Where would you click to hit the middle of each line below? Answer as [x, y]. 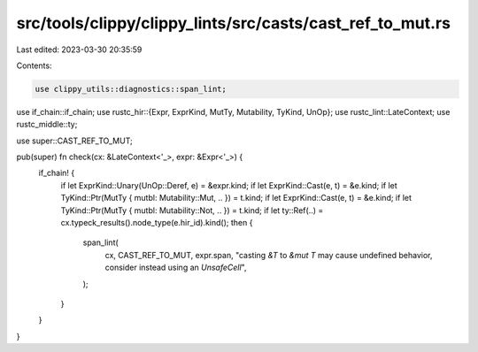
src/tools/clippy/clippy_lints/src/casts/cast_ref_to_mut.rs [234, 23]
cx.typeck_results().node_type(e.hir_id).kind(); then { [157, 223]
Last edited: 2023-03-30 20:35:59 [79, 50]
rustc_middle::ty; [47, 125]
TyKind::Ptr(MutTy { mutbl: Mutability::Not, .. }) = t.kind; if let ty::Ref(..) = [192, 210]
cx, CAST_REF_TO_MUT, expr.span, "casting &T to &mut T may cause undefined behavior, [269, 255]
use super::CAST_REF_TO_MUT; [74, 141]
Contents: [34, 65]
